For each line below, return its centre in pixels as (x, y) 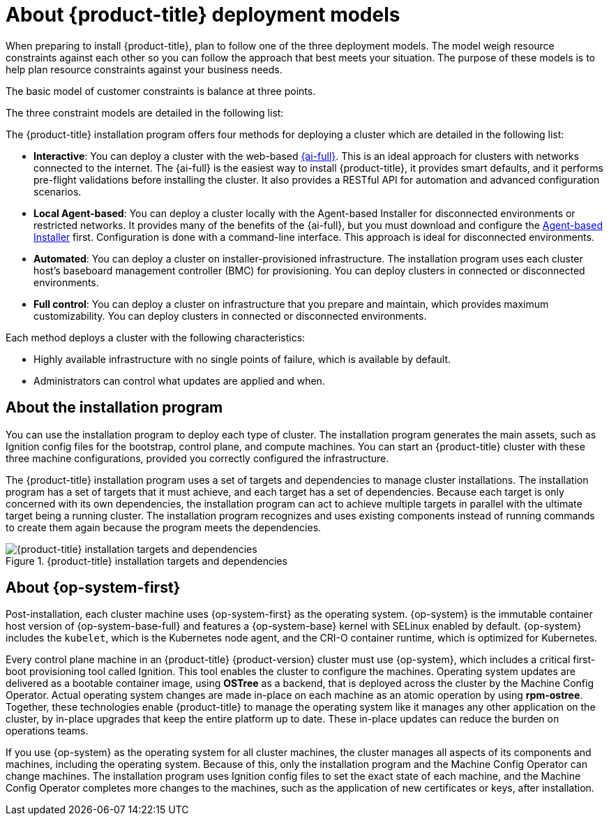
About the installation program (114, 408)
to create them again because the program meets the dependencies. (164, 527)
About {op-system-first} (93, 588)
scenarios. (58, 191)
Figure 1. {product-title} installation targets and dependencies (146, 561)
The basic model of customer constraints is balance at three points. (161, 91)
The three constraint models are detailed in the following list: (145, 112)
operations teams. (47, 731)
